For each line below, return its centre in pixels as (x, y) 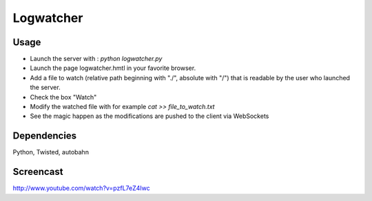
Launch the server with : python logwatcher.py (96, 59)
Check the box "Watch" (63, 97)
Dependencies (45, 136)
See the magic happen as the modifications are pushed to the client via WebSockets (149, 116)
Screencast (38, 172)
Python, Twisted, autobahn (51, 152)
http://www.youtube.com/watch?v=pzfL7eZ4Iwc (82, 188)
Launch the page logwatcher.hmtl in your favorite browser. (113, 68)
